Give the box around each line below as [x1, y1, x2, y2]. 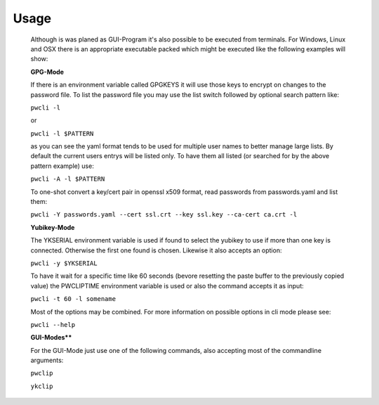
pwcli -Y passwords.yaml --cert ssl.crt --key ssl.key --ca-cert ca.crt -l [30, 211, 298, 219]
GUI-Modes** [30, 333, 72, 342]
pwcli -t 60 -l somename [30, 295, 116, 303]
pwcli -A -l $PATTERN [30, 175, 105, 183]
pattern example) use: [30, 162, 94, 170]
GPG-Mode [30, 67, 65, 76]
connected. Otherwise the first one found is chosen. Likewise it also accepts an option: [30, 246, 282, 255]
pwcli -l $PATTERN [30, 129, 94, 137]
